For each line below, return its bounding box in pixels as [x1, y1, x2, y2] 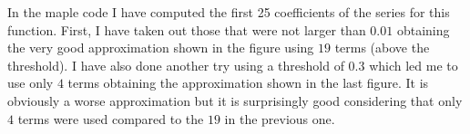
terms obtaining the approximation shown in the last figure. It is [67, 73, 429, 92]
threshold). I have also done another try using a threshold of [7, 55, 344, 74]
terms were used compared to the [17, 109, 204, 128]
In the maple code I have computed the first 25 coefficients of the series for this [7, 3, 450, 21]
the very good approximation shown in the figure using [7, 38, 314, 57]
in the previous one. [224, 109, 335, 128]
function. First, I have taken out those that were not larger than [7, 20, 366, 39]
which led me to [369, 55, 458, 74]
